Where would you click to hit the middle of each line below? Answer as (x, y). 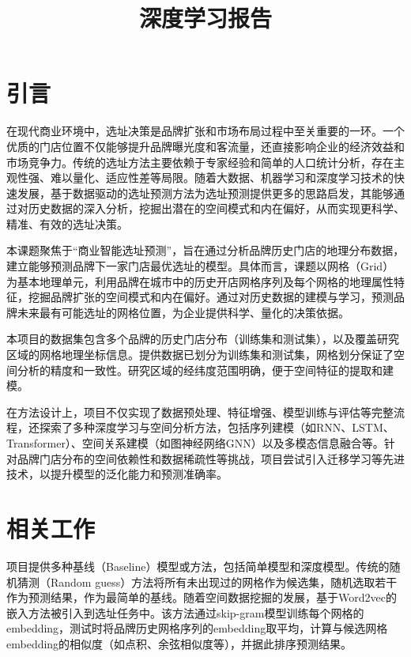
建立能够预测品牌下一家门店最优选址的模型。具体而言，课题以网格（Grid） (200, 266)
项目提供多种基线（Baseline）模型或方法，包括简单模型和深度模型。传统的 (198, 566)
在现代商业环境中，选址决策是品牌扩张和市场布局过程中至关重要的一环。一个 (205, 131)
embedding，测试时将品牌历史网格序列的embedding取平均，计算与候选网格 (197, 628)
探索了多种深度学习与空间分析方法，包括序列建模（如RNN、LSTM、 (217, 427)
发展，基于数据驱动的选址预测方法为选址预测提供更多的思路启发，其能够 (205, 193)
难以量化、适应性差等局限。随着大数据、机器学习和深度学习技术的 (222, 177)
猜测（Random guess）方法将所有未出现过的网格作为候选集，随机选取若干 (207, 581)
